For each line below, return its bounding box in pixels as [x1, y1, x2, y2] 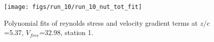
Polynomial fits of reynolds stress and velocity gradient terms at [4, 17, 198, 28]
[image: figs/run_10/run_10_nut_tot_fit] [4, 3, 142, 10]
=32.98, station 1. [39, 27, 93, 38]
